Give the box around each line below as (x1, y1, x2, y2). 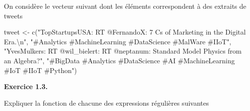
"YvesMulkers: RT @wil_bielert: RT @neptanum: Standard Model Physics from (4, 46, 242, 56)
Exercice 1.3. (4, 81, 48, 92)
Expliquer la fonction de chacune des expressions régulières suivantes (4, 97, 209, 108)
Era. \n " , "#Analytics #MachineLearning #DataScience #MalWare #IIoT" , (4, 36, 231, 46)
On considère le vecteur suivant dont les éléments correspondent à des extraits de (4, 1, 247, 11)
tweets (4, 10, 23, 20)
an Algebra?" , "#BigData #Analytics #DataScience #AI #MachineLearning (4, 55, 235, 65)
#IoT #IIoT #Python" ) (4, 65, 77, 75)
